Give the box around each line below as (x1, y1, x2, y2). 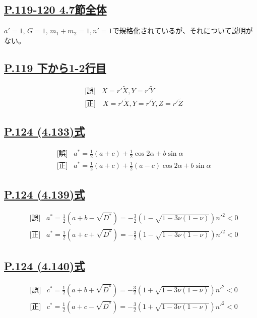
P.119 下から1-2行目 (4, 59, 106, 75)
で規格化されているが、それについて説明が (112, 25, 253, 36)
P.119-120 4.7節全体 (4, 2, 107, 17)
